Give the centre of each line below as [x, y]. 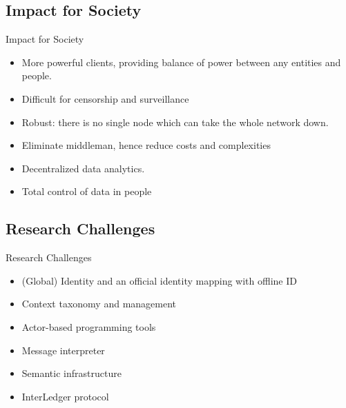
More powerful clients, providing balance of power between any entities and [181, 62]
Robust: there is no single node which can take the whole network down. [175, 122]
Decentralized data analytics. [83, 168]
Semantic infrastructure [71, 373]
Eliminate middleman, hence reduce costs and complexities [146, 145]
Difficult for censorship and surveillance [105, 98]
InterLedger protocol [65, 396]
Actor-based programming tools [89, 326]
